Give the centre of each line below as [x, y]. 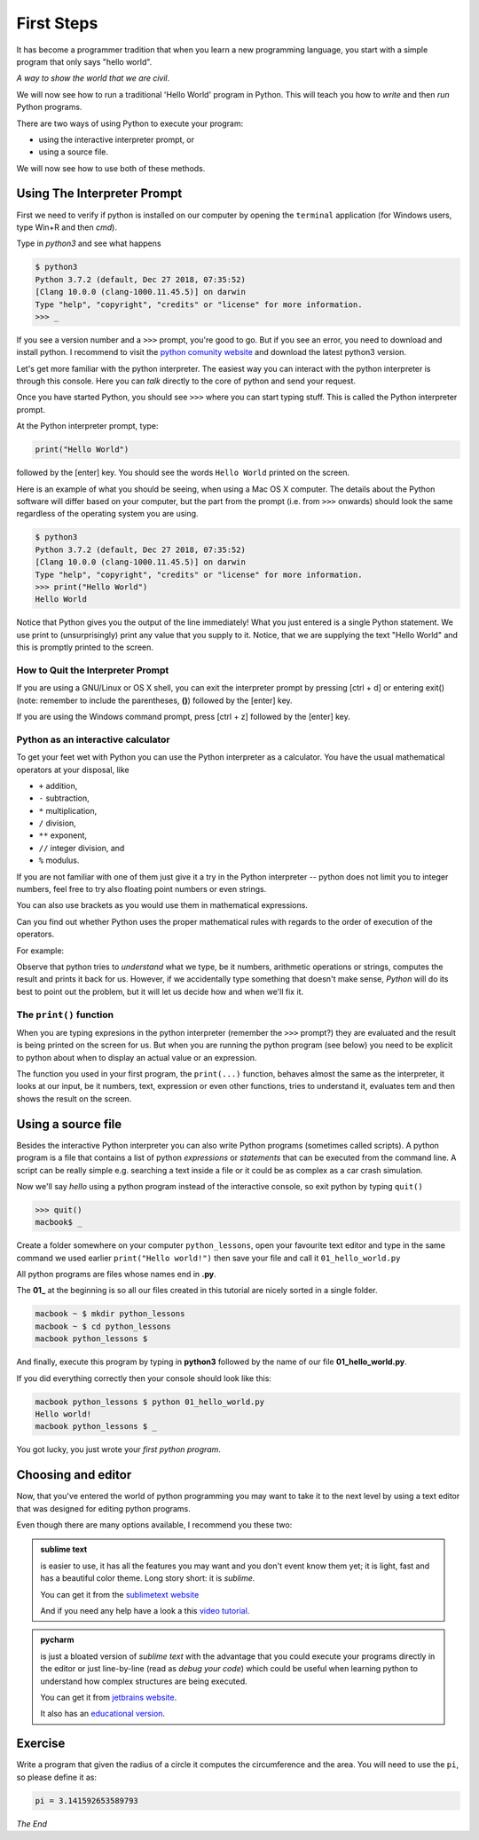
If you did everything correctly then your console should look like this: [144, 1378]
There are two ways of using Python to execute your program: [130, 123]
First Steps [57, 23]
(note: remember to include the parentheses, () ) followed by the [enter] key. [154, 700]
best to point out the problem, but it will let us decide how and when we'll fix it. [160, 991]
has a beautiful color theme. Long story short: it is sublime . [148, 1578]
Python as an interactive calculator [93, 739]
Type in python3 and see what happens [89, 243]
